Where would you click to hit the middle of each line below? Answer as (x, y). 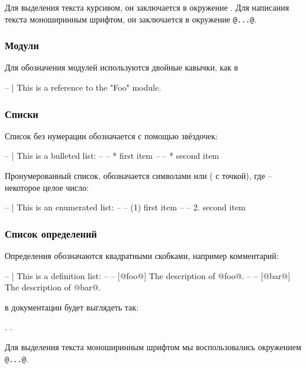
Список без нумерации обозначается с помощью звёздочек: (111, 135)
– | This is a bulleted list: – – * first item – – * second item (112, 156)
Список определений (51, 233)
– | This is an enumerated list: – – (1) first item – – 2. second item (125, 207)
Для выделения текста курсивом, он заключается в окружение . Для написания (147, 7)
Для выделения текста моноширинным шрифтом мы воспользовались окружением (153, 347)
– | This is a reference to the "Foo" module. (83, 87)
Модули (22, 45)
